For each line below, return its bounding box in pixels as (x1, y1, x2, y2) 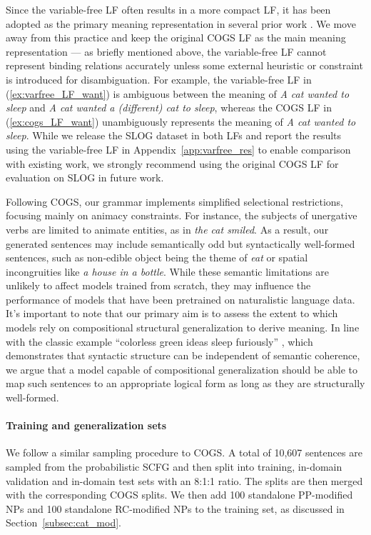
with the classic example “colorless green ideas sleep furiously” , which (6, 334, 313, 349)
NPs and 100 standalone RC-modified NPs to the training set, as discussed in (6, 501, 345, 516)
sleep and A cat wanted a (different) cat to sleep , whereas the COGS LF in (6, 100, 332, 115)
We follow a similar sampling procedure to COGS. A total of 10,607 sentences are (6, 445, 362, 460)
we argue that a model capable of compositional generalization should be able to (6, 361, 357, 376)
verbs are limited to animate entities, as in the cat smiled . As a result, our (6, 221, 329, 236)
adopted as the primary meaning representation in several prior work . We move (6, 16, 356, 31)
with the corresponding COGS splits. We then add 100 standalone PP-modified (6, 487, 353, 502)
